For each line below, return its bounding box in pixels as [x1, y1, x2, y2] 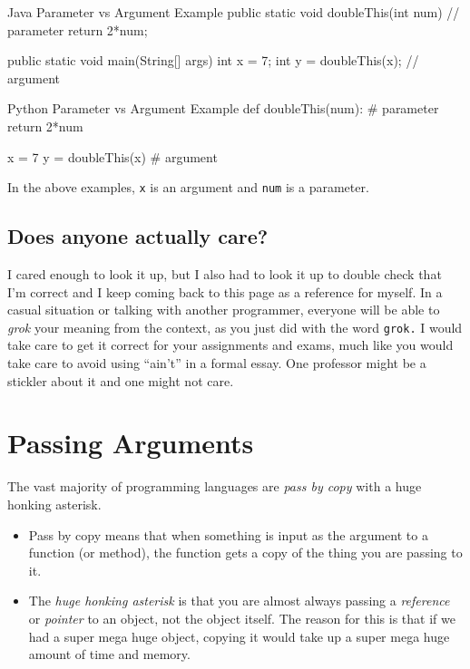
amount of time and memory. [28, 645, 191, 664]
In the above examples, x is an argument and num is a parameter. [7, 178, 369, 197]
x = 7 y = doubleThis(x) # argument [7, 147, 218, 166]
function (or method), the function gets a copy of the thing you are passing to [28, 543, 463, 562]
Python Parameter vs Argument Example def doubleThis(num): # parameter [7, 99, 439, 118]
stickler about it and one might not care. [7, 371, 234, 390]
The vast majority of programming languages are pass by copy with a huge [7, 477, 422, 496]
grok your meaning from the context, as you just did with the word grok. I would [7, 317, 463, 336]
